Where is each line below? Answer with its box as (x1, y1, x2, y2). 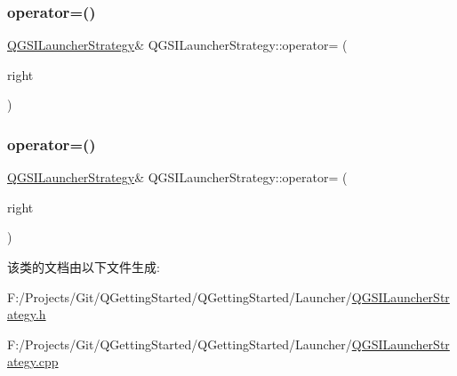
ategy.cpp (7, 352, 59, 371)
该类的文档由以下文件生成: (7, 258, 160, 276)
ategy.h (7, 305, 46, 324)
